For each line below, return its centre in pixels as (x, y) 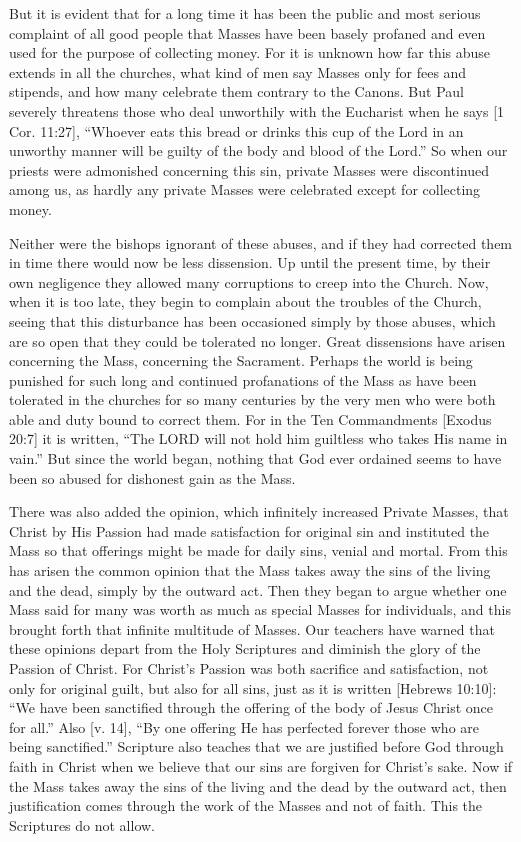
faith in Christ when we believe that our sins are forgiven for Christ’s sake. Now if (261, 765)
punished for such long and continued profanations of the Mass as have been (243, 379)
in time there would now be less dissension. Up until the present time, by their (250, 262)
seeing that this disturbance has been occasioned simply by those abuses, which (252, 320)
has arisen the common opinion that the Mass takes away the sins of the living (250, 570)
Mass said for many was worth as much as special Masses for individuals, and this (260, 609)
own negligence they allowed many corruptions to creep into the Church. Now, (249, 281)
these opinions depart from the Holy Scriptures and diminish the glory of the (245, 648)
